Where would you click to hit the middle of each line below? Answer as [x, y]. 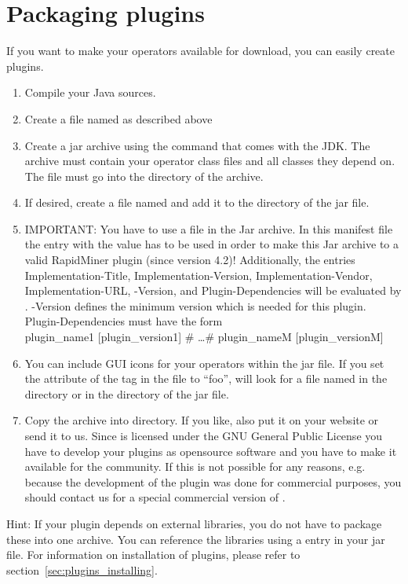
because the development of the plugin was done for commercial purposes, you [213, 481]
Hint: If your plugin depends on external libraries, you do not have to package [194, 523]
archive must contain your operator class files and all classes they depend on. [210, 161]
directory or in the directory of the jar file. [127, 393]
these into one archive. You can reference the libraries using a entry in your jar [196, 539]
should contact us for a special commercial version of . [155, 497]
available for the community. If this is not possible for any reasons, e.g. [195, 466]
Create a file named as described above [118, 118]
